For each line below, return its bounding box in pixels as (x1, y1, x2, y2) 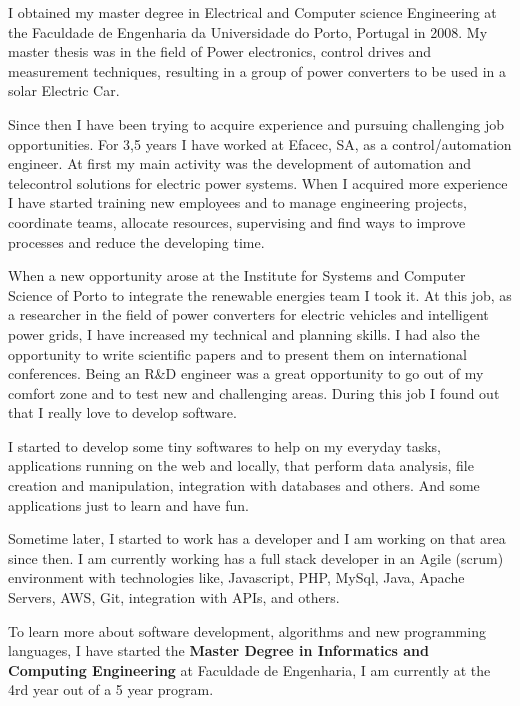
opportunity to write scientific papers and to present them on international (8, 343, 467, 364)
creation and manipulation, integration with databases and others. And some (8, 475, 480, 496)
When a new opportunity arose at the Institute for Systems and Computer (8, 265, 466, 286)
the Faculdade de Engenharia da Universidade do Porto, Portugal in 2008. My (8, 21, 488, 42)
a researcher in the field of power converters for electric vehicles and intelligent (8, 304, 489, 325)
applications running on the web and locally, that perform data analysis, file (8, 455, 474, 476)
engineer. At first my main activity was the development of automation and (8, 153, 471, 174)
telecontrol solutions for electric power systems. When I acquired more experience (8, 172, 508, 193)
